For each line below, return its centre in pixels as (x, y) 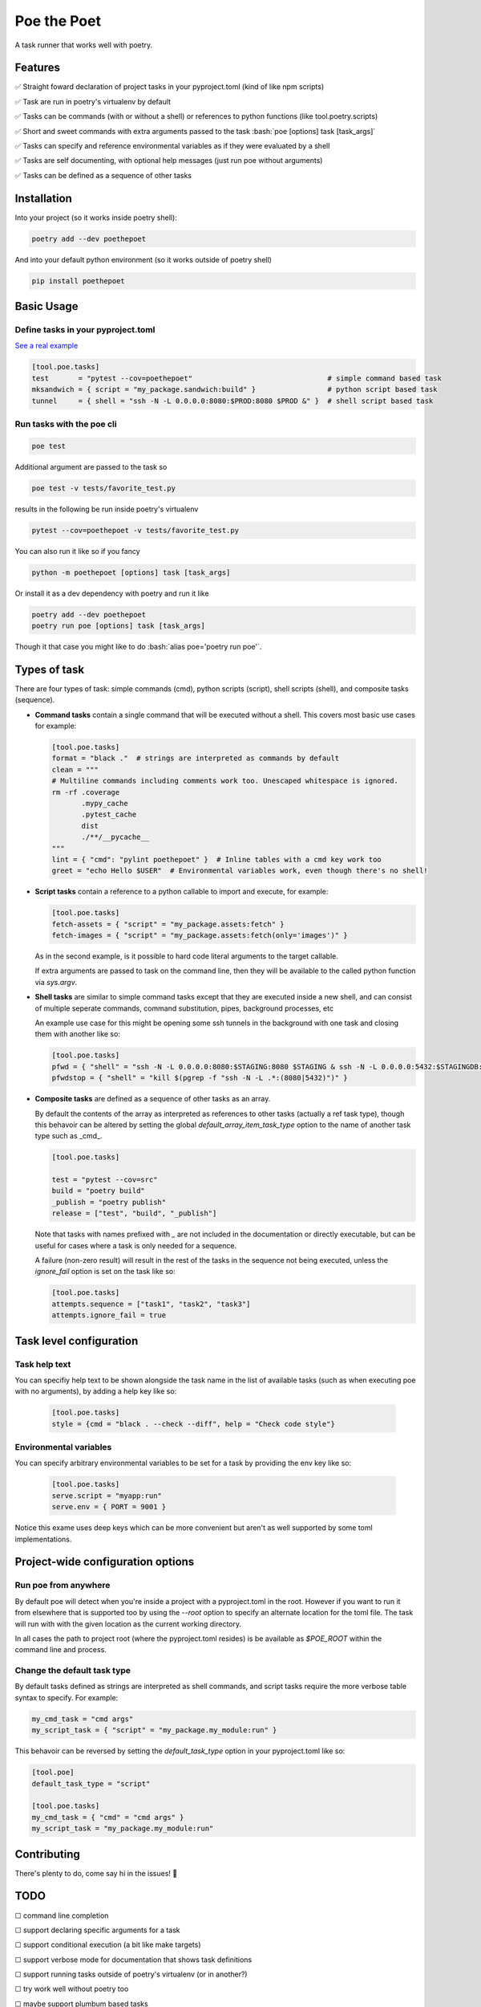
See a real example (46, 346)
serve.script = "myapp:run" (107, 1496)
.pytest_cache (109, 814)
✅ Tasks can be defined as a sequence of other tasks (103, 175)
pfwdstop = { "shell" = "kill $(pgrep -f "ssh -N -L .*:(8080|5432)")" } (200, 1078)
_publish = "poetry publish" (109, 1202)
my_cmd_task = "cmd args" (83, 1719)
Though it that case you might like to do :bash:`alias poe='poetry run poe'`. (138, 646)
